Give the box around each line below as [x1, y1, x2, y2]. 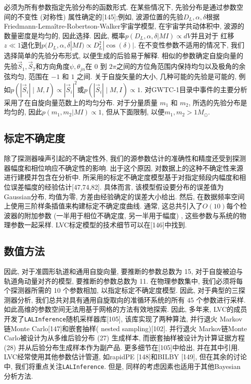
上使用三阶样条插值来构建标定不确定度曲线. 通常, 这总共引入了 [4, 201, 203, 211]
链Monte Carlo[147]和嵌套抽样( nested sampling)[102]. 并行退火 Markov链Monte [4, 323, 247, 333]
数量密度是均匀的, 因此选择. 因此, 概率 [4, 30, 125, 40]
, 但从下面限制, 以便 [101, 107, 165, 117]
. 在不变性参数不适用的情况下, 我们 [134, 40, 245, 50]
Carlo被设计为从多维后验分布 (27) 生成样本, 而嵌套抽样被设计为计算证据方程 [4, 333, 245, 343]
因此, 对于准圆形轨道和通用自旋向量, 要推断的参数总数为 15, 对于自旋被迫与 [4, 266, 243, 276]
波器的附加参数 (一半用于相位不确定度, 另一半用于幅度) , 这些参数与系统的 [4, 210, 240, 220]
